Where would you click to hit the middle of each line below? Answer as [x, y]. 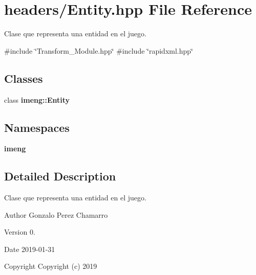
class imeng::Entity [37, 99]
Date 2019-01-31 [30, 249]
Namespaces [37, 127]
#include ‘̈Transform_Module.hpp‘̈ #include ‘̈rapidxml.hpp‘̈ [99, 50]
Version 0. [20, 232]
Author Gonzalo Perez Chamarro [56, 214]
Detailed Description [60, 176]
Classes [24, 78]
